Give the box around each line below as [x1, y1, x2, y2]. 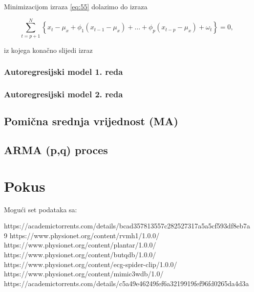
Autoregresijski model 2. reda [4, 88, 123, 100]
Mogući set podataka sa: [4, 204, 77, 214]
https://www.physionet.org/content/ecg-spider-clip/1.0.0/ [4, 259, 177, 269]
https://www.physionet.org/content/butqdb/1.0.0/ [4, 249, 156, 260]
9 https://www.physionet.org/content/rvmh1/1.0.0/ [4, 230, 160, 240]
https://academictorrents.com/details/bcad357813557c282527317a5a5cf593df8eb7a [4, 221, 250, 231]
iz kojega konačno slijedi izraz [4, 45, 93, 55]
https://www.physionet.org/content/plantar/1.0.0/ [4, 240, 156, 250]
